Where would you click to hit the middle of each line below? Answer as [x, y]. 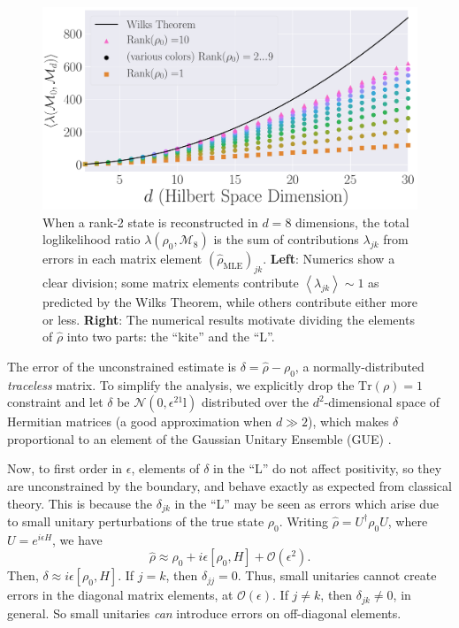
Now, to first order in [65, 468]
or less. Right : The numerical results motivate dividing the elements [229, 319]
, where [408, 521]
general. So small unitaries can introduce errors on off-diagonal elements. [204, 613]
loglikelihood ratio [92, 239]
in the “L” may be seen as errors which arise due [306, 503]
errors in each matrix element [122, 259]
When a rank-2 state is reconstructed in [150, 222]
